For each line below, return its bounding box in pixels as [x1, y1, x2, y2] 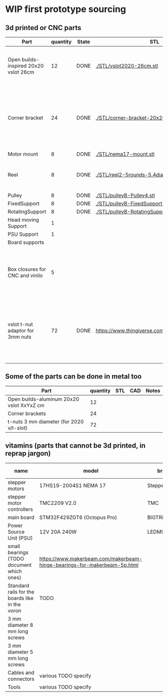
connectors [7, 675, 35, 682]
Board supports [7, 239, 44, 246]
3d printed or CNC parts [5, 24, 81, 32]
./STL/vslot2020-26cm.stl [95, 63, 158, 69]
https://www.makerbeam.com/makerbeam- [39, 555, 142, 562]
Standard [7, 582, 29, 589]
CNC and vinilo [7, 272, 43, 279]
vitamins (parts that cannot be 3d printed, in [5, 442, 146, 450]
